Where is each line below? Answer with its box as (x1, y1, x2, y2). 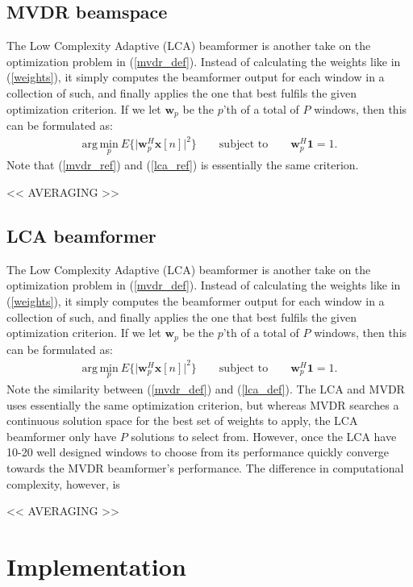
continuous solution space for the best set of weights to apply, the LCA (6, 412, 358, 429)
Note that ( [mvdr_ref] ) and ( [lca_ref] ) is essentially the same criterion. (6, 156, 359, 173)
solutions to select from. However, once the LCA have (131, 427, 397, 444)
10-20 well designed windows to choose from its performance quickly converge (6, 443, 390, 460)
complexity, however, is (6, 475, 120, 492)
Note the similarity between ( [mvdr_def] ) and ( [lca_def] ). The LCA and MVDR (6, 380, 405, 397)
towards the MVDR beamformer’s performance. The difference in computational (6, 459, 404, 476)
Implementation (6, 549, 186, 582)
